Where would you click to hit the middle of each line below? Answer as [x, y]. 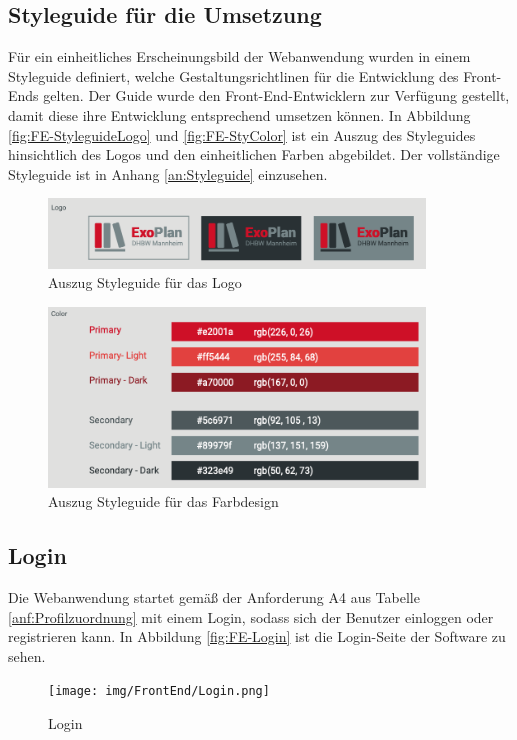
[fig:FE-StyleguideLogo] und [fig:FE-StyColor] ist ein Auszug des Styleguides [242, 134]
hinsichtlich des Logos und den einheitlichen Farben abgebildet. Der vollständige [254, 154]
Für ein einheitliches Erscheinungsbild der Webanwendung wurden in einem [239, 56]
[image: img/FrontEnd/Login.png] [159, 691]
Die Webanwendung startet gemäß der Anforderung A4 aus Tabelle [214, 596]
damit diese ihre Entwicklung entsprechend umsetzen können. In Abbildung [239, 114]
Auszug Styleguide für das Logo [145, 282]
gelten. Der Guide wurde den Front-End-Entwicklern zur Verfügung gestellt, [276, 95]
